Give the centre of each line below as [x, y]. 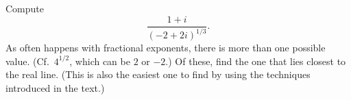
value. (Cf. [27, 61]
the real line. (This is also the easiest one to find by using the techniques [158, 74]
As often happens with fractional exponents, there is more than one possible [166, 47]
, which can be [100, 61]
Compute [25, 8]
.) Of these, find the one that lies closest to [256, 61]
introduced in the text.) [55, 87]
